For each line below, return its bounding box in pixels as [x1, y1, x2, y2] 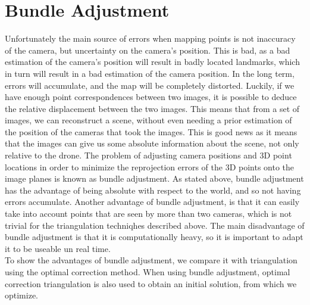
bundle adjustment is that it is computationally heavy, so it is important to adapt [5, 231, 303, 243]
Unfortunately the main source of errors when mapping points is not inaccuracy [5, 32, 296, 45]
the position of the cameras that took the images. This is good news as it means [5, 125, 298, 138]
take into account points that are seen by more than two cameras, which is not [5, 207, 292, 220]
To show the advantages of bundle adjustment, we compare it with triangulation [5, 254, 298, 266]
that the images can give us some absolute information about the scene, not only [5, 137, 299, 150]
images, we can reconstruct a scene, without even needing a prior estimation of [5, 114, 292, 126]
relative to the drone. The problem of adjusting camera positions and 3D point [5, 149, 292, 161]
